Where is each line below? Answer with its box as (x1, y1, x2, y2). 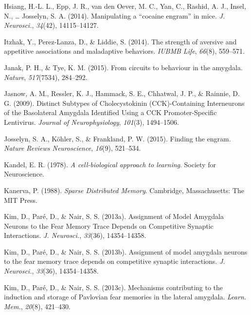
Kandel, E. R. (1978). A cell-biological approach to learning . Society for (4, 159, 216, 169)
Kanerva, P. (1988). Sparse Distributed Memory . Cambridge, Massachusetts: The (4, 185, 245, 195)
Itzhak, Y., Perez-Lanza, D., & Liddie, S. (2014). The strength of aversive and (4, 36, 237, 46)
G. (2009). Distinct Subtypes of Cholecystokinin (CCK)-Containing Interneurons (4, 98, 245, 108)
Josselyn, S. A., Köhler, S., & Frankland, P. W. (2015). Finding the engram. (4, 133, 231, 143)
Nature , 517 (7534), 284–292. (4, 72, 88, 82)
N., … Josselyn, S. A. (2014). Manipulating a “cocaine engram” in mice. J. (4, 10, 225, 20)
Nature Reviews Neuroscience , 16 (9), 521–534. (4, 143, 141, 153)
